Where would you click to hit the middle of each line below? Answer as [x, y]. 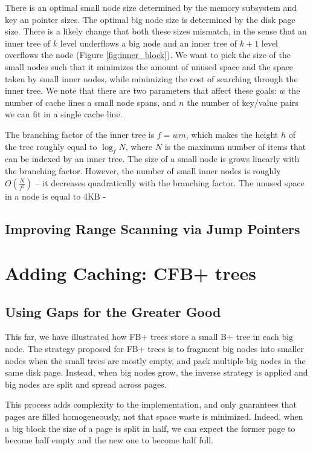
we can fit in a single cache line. [64, 114]
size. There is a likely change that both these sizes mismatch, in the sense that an [156, 31]
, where [139, 146]
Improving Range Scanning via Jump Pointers [153, 228]
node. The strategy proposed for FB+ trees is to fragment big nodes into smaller [154, 349]
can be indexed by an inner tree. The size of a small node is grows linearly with [152, 159]
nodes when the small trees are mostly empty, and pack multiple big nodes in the [155, 360]
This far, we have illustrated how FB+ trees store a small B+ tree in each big [149, 337]
